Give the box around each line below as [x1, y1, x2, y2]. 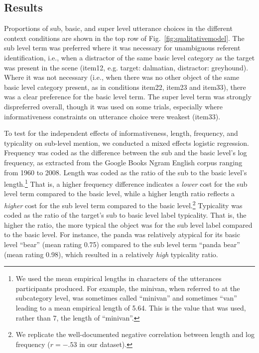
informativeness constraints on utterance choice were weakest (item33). [4, 111, 221, 121]
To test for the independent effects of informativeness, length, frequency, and [4, 128, 238, 138]
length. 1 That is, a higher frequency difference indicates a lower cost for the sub [4, 177, 248, 189]
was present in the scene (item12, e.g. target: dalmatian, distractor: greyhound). [4, 62, 249, 72]
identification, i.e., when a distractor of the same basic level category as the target [4, 52, 255, 62]
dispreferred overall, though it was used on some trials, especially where [4, 101, 223, 111]
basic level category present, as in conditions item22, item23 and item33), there [4, 81, 246, 92]
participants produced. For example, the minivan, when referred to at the [15, 283, 240, 293]
